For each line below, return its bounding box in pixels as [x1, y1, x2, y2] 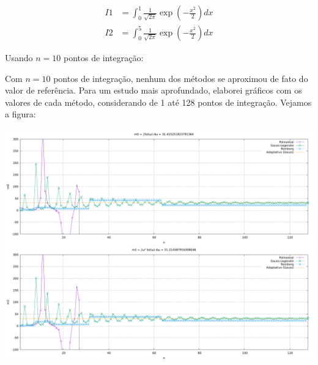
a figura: [5, 108, 36, 120]
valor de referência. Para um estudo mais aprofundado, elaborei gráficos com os [5, 84, 302, 97]
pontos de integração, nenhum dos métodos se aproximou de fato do [53, 72, 308, 84]
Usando [5, 51, 33, 64]
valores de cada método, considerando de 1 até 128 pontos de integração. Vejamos [5, 95, 312, 108]
